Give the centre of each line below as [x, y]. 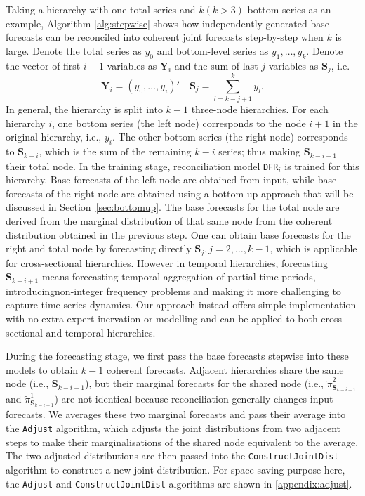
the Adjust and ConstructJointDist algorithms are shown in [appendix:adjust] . [179, 483]
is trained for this [322, 165]
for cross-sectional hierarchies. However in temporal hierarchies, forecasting [167, 262]
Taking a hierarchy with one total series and [101, 9]
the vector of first [43, 65]
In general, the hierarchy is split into [84, 109]
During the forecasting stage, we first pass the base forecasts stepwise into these [177, 356]
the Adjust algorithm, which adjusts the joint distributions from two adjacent [173, 428]
